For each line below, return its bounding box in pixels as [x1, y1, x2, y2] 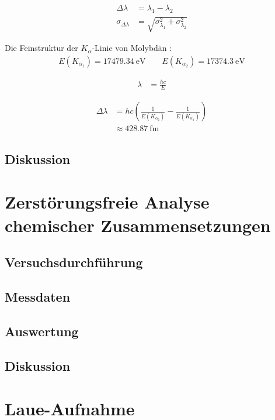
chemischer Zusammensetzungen [5, 213, 271, 237]
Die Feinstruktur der [5, 42, 78, 54]
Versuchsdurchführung [5, 253, 143, 271]
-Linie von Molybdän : [92, 42, 172, 54]
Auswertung [5, 322, 79, 340]
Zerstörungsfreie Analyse [5, 190, 210, 214]
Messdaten [5, 287, 71, 305]
